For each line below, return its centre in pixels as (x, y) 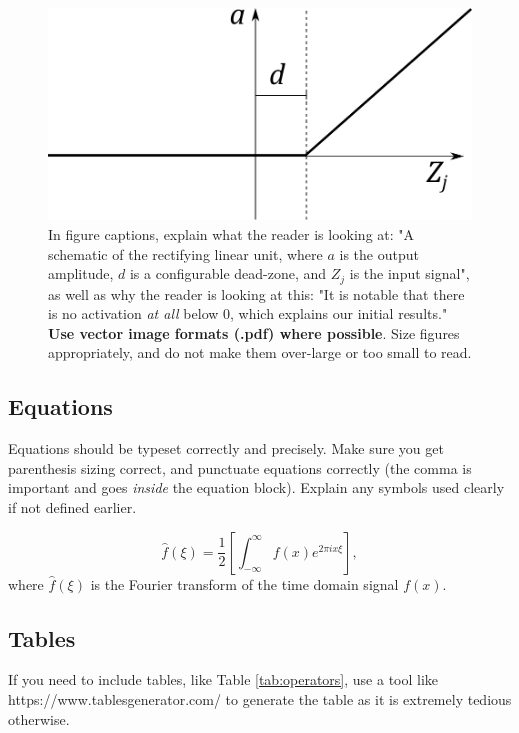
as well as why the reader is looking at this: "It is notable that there (256, 293)
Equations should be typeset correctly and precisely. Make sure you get (226, 448)
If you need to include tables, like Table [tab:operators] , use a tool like (223, 679)
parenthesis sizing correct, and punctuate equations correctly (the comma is (240, 467)
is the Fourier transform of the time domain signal (244, 583)
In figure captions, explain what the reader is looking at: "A (231, 234)
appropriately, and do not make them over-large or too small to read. (260, 352)
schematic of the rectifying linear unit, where (185, 253)
